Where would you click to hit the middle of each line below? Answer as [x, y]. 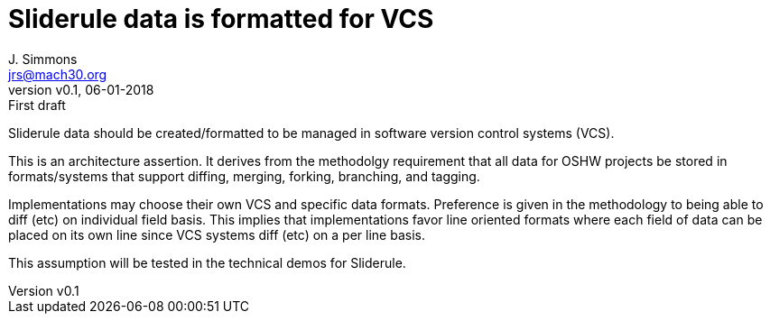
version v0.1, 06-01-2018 [81, 89]
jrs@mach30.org [58, 74]
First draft [37, 105]
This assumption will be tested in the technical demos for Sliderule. [207, 262]
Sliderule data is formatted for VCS [221, 19]
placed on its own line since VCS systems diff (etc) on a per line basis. [217, 234]
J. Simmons [43, 59]
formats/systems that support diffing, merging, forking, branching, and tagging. [244, 176]
